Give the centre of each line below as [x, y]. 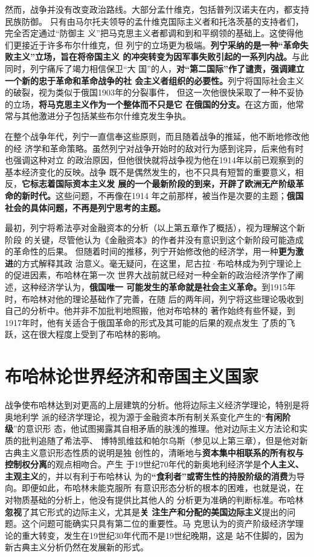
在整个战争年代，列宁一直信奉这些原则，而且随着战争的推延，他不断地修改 [153, 136]
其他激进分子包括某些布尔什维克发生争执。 [106, 116]
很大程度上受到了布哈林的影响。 [102, 334]
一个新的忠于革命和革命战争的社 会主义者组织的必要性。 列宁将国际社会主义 [155, 80]
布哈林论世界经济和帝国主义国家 [132, 376]
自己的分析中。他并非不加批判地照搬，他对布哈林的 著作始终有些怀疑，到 [150, 311]
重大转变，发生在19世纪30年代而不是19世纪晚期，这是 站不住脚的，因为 [162, 535]
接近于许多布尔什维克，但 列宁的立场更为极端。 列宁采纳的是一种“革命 [161, 44]
